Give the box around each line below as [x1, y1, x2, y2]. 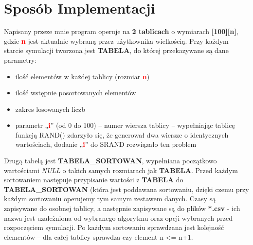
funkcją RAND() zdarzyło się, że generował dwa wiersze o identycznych [15, 129, 229, 140]
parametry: [4, 54, 37, 65]
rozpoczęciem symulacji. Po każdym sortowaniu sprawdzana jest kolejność [4, 222, 224, 232]
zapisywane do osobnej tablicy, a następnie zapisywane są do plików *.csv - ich [4, 203, 240, 213]
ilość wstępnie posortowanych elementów [15, 87, 136, 98]
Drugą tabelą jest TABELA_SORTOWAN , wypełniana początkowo [4, 156, 217, 166]
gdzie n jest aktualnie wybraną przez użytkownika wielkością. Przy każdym [4, 35, 229, 46]
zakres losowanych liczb [15, 104, 86, 114]
